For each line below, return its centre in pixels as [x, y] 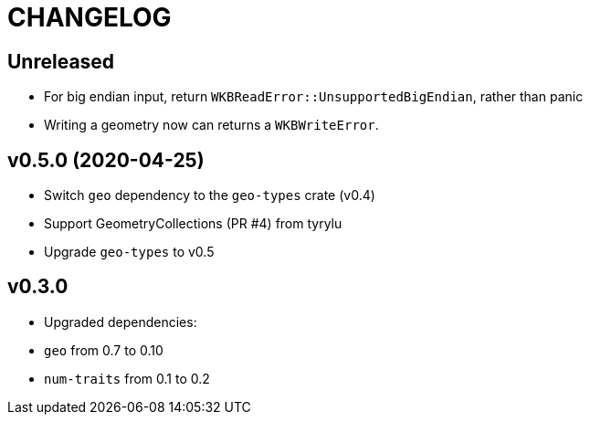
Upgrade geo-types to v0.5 [129, 252]
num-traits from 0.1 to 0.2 [127, 378]
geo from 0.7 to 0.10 [104, 350]
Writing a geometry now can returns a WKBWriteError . [211, 125]
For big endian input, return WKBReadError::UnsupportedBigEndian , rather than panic [314, 97]
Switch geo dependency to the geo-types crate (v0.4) [210, 195]
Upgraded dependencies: [121, 322]
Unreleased [61, 61]
